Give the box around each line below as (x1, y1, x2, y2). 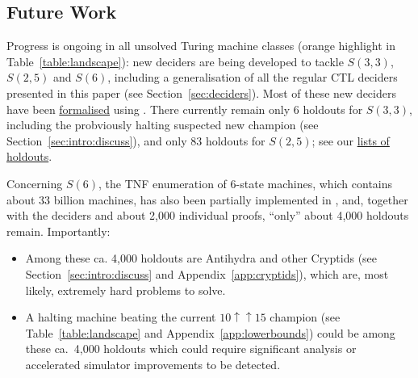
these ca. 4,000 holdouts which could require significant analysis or (25, 340, 357, 357)
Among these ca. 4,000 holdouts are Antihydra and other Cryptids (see (25, 250, 378, 267)
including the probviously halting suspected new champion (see (6, 116, 319, 133)
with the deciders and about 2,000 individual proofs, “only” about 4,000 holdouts (6, 207, 409, 224)
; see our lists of (311, 132, 390, 149)
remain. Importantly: (6, 222, 111, 239)
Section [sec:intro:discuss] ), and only (6, 132, 187, 149)
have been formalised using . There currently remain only (6, 100, 291, 117)
